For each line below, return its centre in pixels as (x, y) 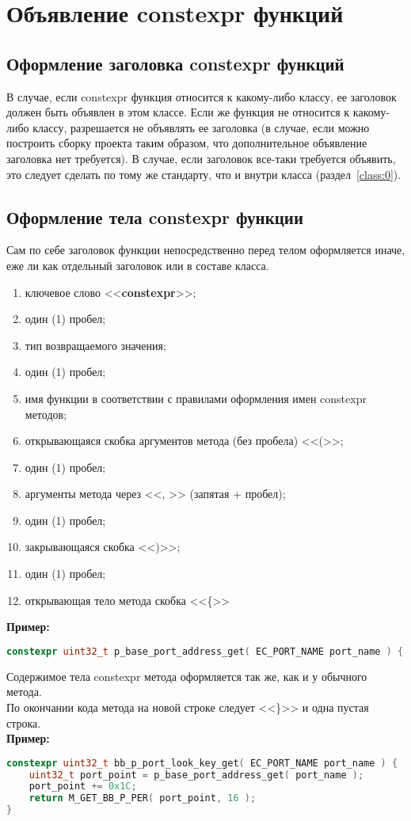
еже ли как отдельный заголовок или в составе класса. (138, 265)
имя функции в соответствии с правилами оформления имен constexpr (196, 398)
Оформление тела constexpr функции (155, 217)
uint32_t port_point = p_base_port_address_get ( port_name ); (196, 775)
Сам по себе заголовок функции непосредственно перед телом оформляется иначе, (206, 250)
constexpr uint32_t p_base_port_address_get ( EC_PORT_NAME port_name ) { (205, 651)
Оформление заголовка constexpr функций (175, 63)
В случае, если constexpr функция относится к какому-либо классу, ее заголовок (202, 96)
